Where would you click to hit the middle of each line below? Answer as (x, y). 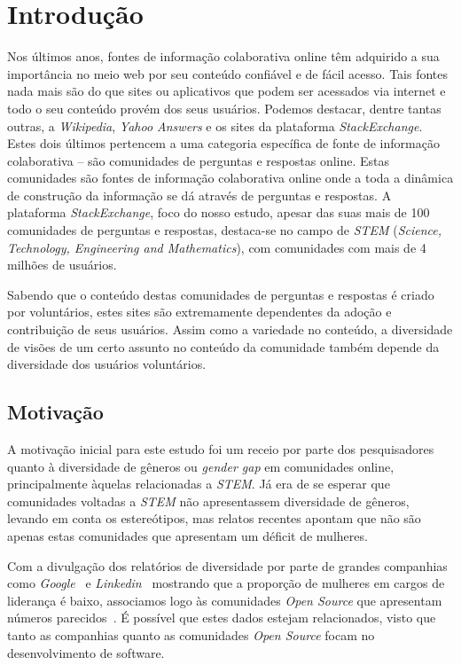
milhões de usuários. (62, 265)
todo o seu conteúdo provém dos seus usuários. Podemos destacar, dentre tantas (224, 108)
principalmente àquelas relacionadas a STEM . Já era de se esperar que (199, 484)
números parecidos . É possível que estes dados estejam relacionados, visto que (222, 618)
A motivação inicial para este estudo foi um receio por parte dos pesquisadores (221, 449)
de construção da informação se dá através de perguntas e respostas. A (199, 195)
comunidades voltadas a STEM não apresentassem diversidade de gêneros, (208, 501)
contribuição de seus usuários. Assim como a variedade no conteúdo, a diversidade (230, 329)
